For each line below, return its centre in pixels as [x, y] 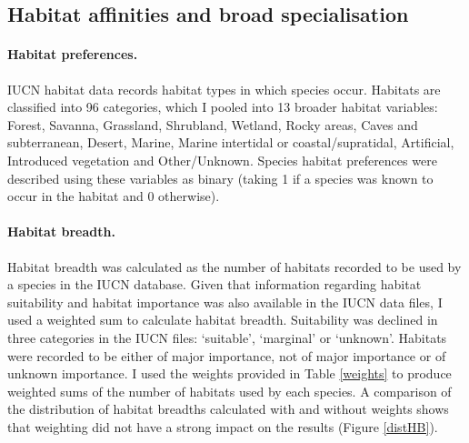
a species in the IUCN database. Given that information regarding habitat [215, 284]
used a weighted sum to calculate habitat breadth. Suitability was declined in [223, 320]
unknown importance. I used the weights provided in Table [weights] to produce [230, 373]
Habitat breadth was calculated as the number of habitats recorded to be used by [234, 266]
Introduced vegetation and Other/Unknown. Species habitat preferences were [222, 160]
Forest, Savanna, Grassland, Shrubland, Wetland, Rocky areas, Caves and [213, 124]
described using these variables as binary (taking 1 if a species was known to [220, 178]
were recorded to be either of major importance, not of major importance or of [227, 355]
